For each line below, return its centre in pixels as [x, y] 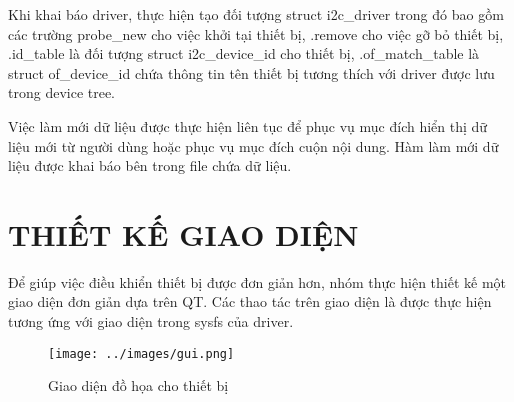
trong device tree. [62, 92]
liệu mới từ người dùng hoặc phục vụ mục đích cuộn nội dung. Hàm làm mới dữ [253, 145]
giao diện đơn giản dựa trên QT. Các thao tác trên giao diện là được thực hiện [250, 301]
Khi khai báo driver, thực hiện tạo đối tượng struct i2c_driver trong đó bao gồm [256, 14]
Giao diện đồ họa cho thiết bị [138, 385]
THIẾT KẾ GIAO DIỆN [183, 233]
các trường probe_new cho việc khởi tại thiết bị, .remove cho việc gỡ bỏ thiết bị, [256, 33]
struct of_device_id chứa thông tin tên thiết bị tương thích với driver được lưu [251, 72]
